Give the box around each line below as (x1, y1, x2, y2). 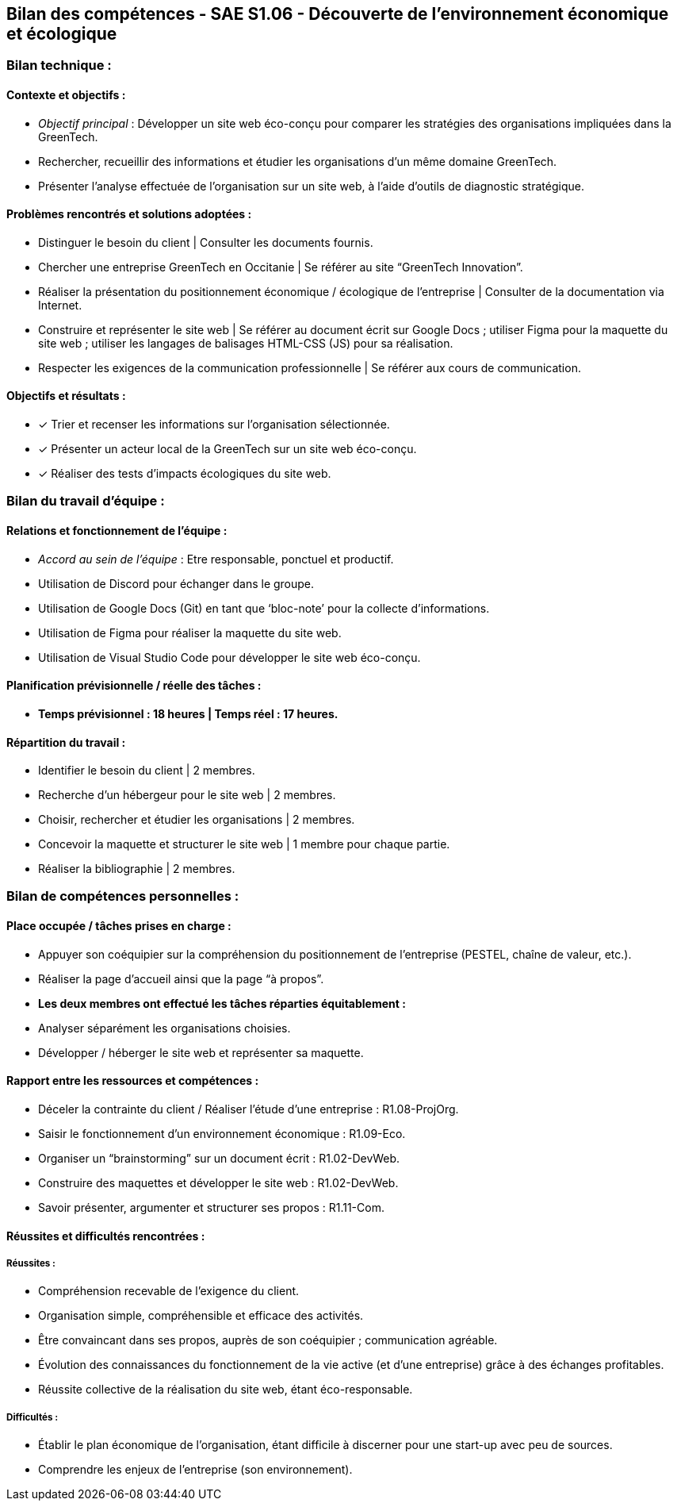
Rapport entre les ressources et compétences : (6, 1074, 259, 1088)
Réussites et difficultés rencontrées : (6, 1228, 205, 1243)
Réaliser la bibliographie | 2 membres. (38, 862, 235, 876)
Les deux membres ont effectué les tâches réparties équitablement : (38, 996, 406, 1010)
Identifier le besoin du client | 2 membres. (38, 763, 255, 778)
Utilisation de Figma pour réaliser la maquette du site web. (38, 625, 342, 640)
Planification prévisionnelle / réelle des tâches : (6, 679, 262, 693)
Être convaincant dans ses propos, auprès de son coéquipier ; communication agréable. (38, 1333, 498, 1347)
